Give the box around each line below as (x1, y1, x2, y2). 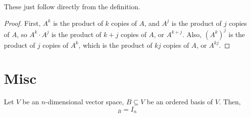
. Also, (182, 29, 202, 39)
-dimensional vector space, (45, 97, 124, 107)
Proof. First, (4, 18, 41, 28)
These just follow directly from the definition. (4, 1, 140, 11)
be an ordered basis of (147, 97, 213, 107)
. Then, (219, 97, 241, 107)
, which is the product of (78, 39, 153, 50)
